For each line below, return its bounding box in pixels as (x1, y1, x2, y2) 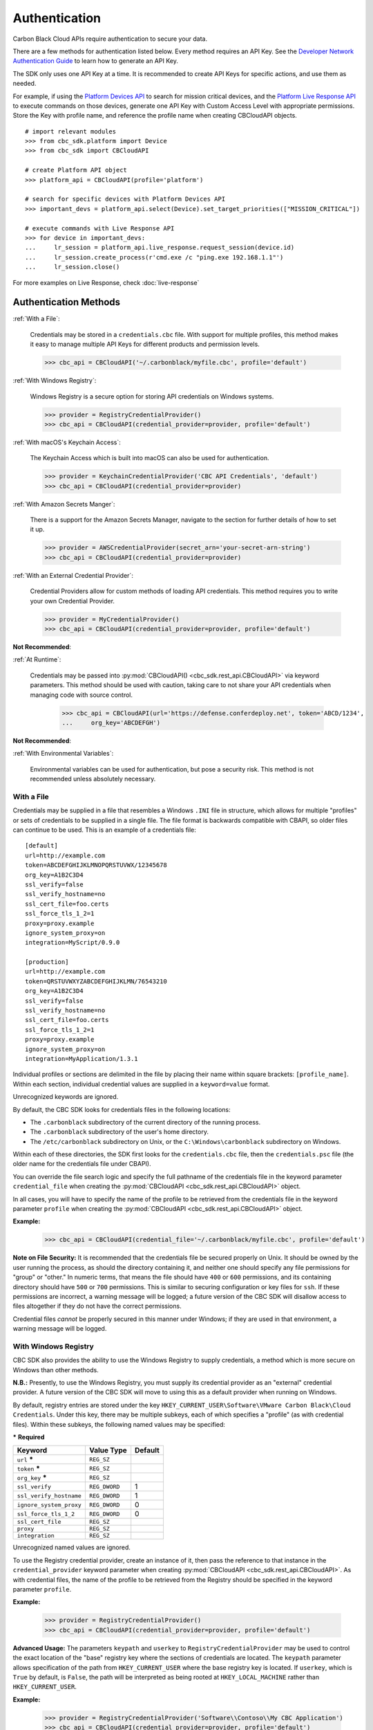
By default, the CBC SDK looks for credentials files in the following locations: (12, 1105, 231, 1113)
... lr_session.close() (25, 263, 120, 271)
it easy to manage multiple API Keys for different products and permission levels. (30, 340, 260, 349)
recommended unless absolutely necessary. (30, 775, 156, 783)
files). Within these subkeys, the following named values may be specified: (12, 1420, 226, 1428)
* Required (12, 1433, 45, 1441)
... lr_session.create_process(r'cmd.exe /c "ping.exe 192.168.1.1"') (25, 253, 284, 261)
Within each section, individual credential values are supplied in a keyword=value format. (12, 1080, 270, 1088)
